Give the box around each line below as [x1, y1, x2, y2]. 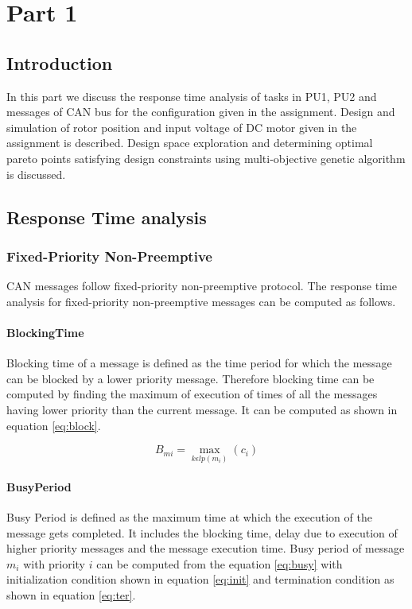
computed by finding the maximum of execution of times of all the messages [6, 386, 378, 402]
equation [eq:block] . [6, 417, 101, 433]
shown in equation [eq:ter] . [6, 587, 136, 603]
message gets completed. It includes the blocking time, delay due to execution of [6, 524, 398, 541]
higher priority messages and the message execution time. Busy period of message [6, 540, 405, 557]
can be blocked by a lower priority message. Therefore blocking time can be [6, 370, 375, 386]
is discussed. [6, 165, 66, 182]
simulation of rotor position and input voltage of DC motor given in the [6, 118, 357, 135]
